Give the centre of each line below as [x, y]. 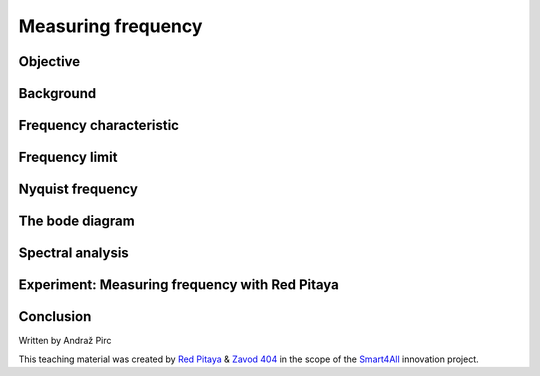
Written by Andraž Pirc [65, 341]
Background [57, 93]
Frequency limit [68, 157]
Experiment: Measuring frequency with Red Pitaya [178, 285]
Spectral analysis [73, 253]
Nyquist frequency [78, 189]
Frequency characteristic [99, 125]
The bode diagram [76, 221]
